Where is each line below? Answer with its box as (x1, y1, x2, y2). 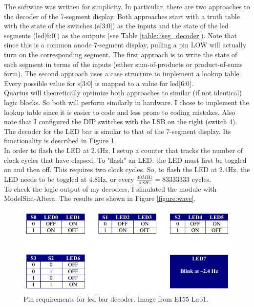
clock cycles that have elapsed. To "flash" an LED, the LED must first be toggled (4, 154, 247, 165)
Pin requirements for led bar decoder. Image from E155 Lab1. (23, 294, 209, 304)
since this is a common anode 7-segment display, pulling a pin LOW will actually (4, 40, 247, 50)
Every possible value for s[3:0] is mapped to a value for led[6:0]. (4, 78, 193, 88)
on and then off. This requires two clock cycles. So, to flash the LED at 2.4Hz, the (4, 164, 250, 175)
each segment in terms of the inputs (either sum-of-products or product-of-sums (4, 59, 243, 69)
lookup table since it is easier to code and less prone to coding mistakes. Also (4, 107, 235, 117)
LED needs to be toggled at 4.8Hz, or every (4, 174, 134, 184)
